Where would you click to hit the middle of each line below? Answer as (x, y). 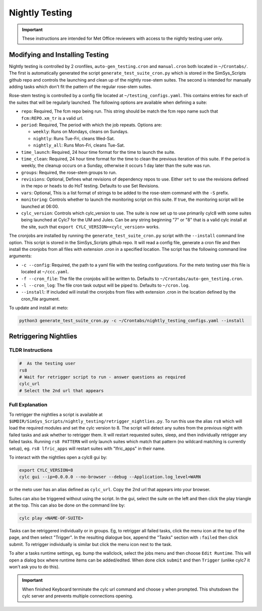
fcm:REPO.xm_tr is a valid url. (52, 118)
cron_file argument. (41, 299)
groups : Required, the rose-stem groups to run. (69, 172)
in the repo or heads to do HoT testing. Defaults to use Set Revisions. (90, 186)
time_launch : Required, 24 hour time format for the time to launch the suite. (98, 152)
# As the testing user (48, 363)
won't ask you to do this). (34, 567)
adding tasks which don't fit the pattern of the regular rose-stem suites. (81, 87)
